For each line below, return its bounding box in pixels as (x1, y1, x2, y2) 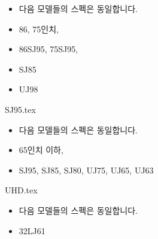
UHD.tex (5, 184, 38, 196)
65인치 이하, (19, 144, 63, 156)
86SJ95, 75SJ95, (19, 43, 78, 55)
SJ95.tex (5, 103, 36, 115)
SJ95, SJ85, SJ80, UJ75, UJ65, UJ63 (19, 163, 154, 176)
